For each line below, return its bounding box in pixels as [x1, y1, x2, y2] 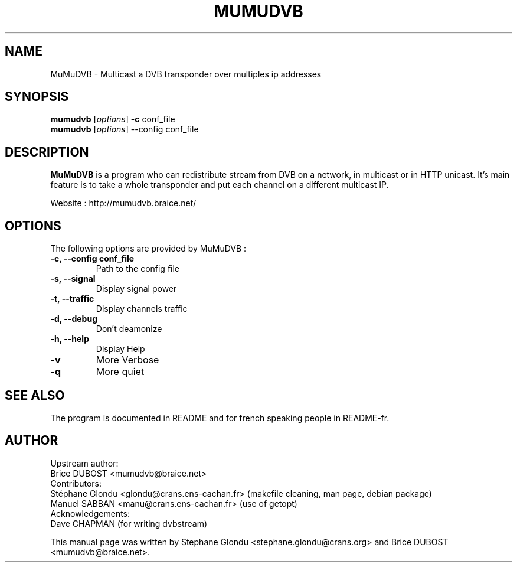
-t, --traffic [50, 294, 94, 304]
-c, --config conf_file [50, 253, 135, 264]
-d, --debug [50, 314, 97, 324]
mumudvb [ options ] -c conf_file [50, 114, 175, 125]
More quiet [96, 366, 145, 378]
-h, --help [50, 334, 89, 344]
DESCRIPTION [5, 144, 89, 159]
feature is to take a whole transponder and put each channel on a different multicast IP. [50, 180, 389, 190]
